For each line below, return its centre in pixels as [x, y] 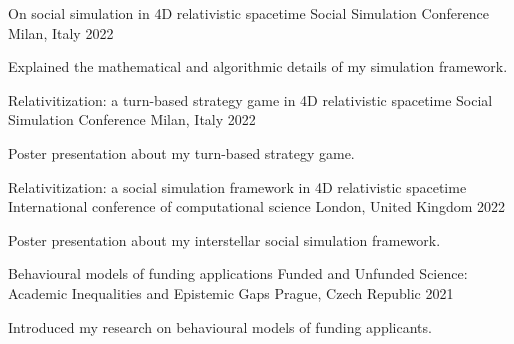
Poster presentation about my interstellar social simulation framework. [224, 239]
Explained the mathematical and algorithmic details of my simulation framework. [258, 66]
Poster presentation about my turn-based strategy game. [181, 152]
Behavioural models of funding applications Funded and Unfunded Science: [238, 273]
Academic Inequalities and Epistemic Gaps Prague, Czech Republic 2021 [231, 292]
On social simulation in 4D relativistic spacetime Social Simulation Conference [248, 13]
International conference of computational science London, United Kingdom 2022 [257, 206]
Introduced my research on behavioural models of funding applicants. [220, 326]
